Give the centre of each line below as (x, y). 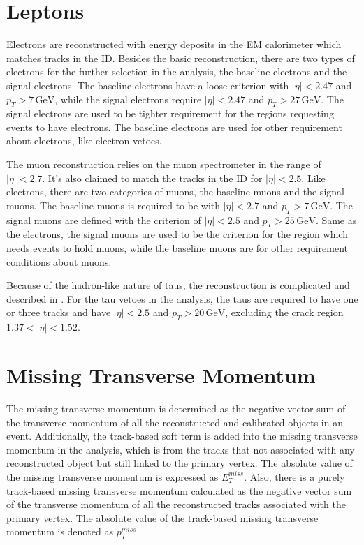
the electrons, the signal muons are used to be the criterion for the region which (177, 234)
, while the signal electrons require (128, 99)
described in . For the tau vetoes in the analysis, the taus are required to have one (182, 298)
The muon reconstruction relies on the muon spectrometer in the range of (164, 164)
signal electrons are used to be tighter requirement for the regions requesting (170, 113)
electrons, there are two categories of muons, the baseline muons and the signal (175, 192)
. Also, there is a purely (294, 476)
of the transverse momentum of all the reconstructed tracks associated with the (176, 504)
